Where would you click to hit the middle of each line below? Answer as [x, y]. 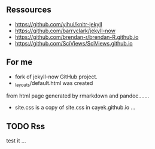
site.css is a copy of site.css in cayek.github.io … [75, 108]
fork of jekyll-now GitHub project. [56, 77]
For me [19, 62]
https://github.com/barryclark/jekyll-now [65, 31]
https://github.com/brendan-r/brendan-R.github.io [77, 37]
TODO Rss [26, 126]
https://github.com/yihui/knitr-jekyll [59, 24]
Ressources [29, 10]
